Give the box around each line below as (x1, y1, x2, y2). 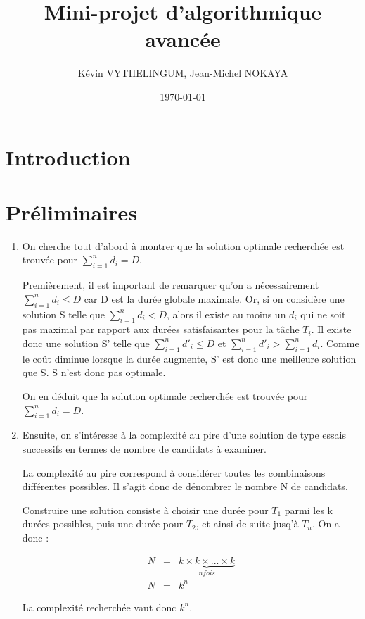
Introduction (6, 142, 131, 171)
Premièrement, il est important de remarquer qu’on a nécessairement (22, 277, 319, 292)
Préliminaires (6, 197, 137, 226)
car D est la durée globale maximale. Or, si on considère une (84, 291, 345, 306)
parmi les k (284, 502, 333, 517)
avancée (145, 25, 221, 54)
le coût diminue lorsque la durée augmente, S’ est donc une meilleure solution (22, 351, 357, 365)
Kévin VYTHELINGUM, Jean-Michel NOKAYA (77, 65, 288, 80)
